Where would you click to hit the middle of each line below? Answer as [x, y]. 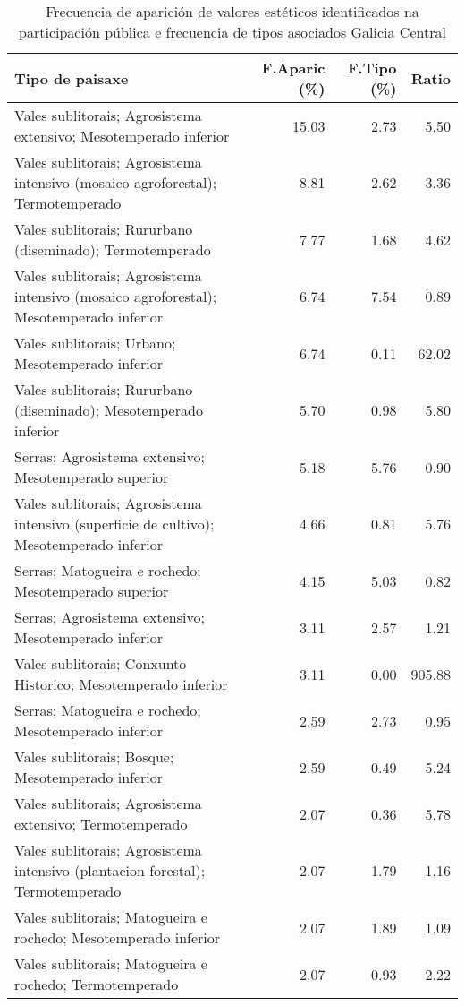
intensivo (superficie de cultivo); [114, 524]
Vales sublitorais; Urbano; [95, 343]
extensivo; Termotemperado [101, 824]
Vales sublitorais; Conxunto [101, 663]
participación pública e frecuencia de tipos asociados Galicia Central [232, 32]
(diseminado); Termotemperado [113, 249]
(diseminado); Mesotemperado [109, 410]
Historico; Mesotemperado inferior [121, 684]
